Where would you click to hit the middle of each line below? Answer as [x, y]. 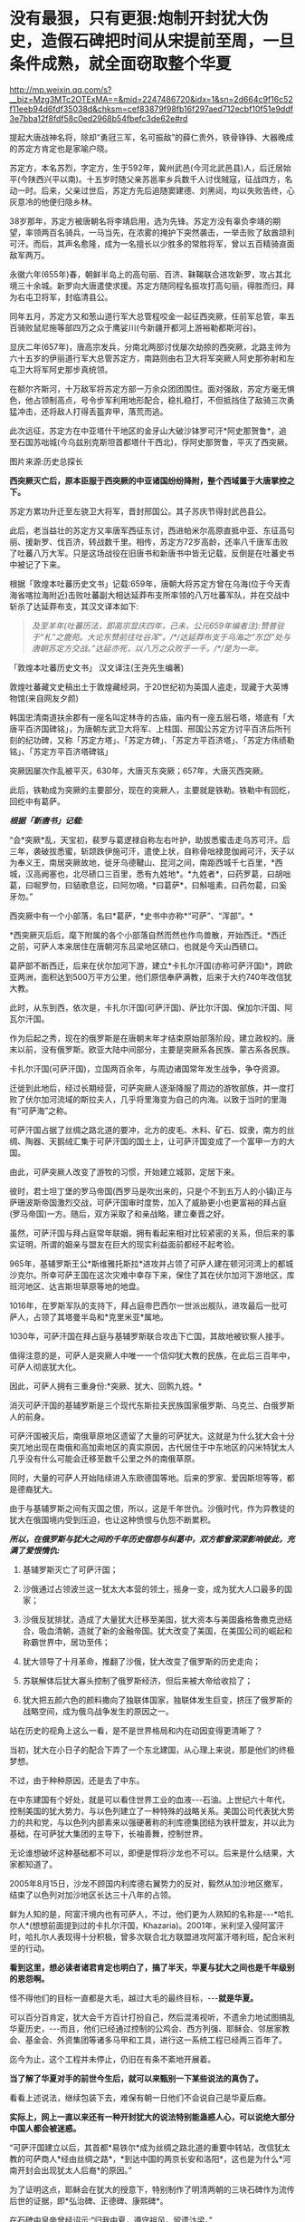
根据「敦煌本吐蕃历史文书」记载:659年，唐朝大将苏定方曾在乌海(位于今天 [146, 583]
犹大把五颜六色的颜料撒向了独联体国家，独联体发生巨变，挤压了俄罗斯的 [157, 1700]
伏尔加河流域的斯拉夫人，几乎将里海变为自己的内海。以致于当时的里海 [156, 1099]
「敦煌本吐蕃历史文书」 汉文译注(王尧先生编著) [97, 667]
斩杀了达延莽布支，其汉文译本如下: [74, 606]
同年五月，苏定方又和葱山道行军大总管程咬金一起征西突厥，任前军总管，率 [148, 316]
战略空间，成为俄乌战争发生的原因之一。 [98, 1711]
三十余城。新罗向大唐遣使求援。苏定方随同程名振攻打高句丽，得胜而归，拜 [156, 286]
